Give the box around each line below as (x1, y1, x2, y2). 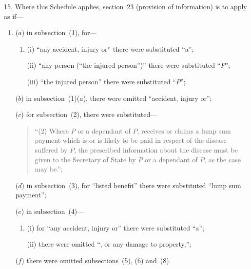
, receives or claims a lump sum (137, 125, 231, 135)
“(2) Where (35, 125, 69, 135)
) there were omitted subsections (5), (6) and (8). (21, 255, 171, 265)
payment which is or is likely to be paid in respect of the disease (35, 135, 227, 145)
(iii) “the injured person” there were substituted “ (27, 76, 176, 86)
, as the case (204, 154, 241, 164)
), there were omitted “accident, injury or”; (83, 93, 212, 103)
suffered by (35, 144, 68, 154)
